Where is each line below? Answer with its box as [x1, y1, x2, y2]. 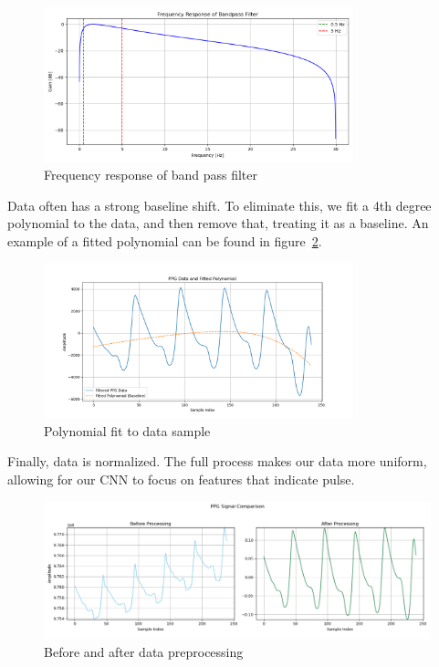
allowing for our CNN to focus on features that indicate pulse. [7, 469, 355, 488]
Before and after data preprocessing [44, 642, 244, 662]
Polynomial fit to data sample [44, 421, 211, 440]
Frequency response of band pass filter [44, 165, 257, 184]
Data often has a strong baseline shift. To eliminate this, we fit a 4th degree [7, 195, 432, 214]
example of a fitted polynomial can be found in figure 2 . [7, 231, 322, 250]
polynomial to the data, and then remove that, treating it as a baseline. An [7, 214, 429, 233]
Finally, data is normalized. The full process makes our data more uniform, [7, 452, 427, 471]
